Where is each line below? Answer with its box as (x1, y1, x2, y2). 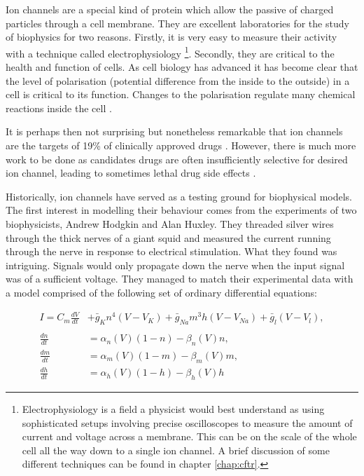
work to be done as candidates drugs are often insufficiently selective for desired (6, 151, 348, 166)
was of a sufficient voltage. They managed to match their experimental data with (6, 271, 353, 286)
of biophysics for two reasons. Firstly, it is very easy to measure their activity (6, 29, 337, 44)
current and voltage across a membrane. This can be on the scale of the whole (22, 429, 357, 444)
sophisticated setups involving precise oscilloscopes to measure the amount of (22, 415, 353, 430)
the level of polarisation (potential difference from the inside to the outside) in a (6, 73, 350, 88)
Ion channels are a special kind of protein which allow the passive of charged (6, 2, 334, 16)
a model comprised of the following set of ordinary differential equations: (6, 285, 317, 299)
